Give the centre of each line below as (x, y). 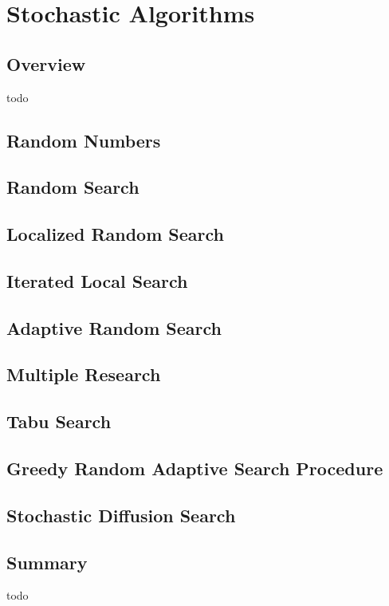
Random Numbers (84, 140)
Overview (46, 63)
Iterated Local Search (97, 280)
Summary (47, 562)
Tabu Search (59, 421)
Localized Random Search (115, 234)
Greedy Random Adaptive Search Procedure (195, 468)
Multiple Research (84, 374)
